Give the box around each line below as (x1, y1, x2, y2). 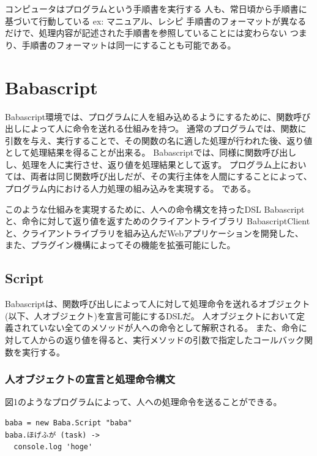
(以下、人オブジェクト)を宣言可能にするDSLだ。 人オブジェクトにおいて (5, 309, 297, 322)
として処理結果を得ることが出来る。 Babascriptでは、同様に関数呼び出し (5, 146, 297, 159)
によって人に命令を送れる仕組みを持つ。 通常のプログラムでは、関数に (21, 122, 307, 135)
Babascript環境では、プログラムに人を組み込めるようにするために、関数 (5, 110, 294, 123)
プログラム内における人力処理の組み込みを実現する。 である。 (5, 182, 256, 195)
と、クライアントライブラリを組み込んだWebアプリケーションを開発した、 (5, 226, 304, 239)
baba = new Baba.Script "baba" (5, 419, 132, 428)
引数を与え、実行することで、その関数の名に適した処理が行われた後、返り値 (5, 134, 313, 146)
